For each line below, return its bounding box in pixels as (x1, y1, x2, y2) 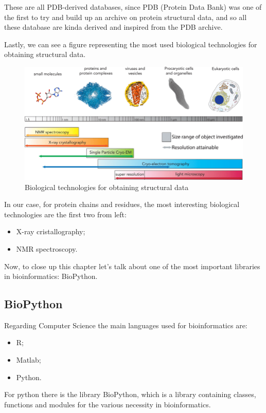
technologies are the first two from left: (4, 209, 127, 219)
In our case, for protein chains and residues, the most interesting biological (4, 199, 240, 210)
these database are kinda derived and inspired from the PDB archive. (4, 22, 223, 32)
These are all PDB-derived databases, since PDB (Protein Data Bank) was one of (4, 2, 262, 12)
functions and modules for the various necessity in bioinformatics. (4, 399, 211, 409)
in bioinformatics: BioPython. (4, 271, 98, 281)
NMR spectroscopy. (16, 243, 78, 254)
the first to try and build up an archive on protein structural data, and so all (4, 11, 247, 22)
